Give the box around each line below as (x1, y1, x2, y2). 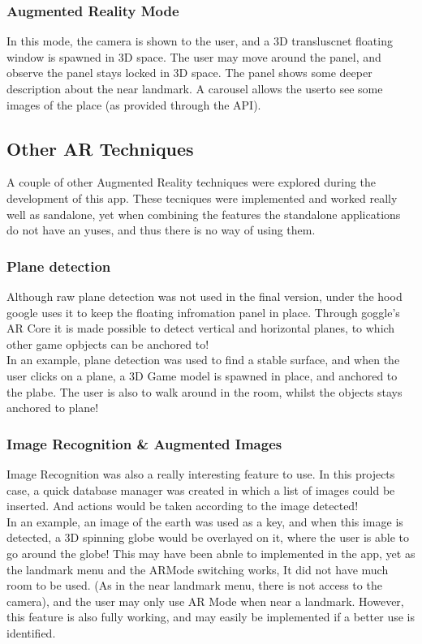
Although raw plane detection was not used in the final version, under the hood (6, 287, 403, 304)
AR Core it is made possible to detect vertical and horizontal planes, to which (6, 320, 395, 337)
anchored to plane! (6, 399, 99, 416)
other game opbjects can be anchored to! (6, 335, 209, 352)
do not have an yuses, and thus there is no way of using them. (6, 221, 316, 238)
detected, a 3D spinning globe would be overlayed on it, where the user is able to (6, 529, 409, 546)
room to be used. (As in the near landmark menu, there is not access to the (6, 577, 382, 594)
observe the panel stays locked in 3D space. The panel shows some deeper (6, 64, 372, 81)
